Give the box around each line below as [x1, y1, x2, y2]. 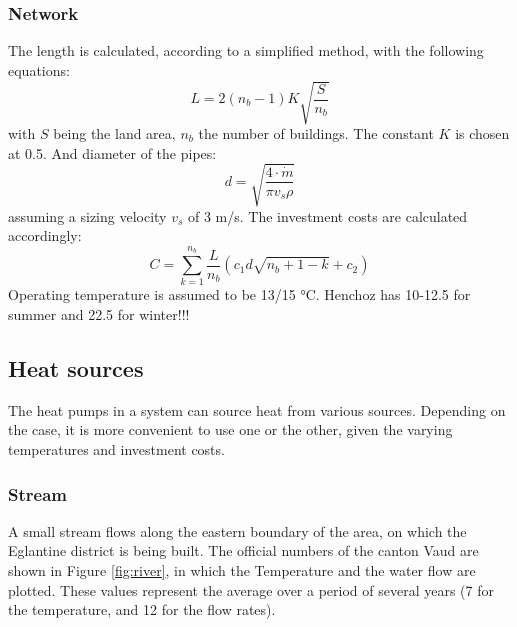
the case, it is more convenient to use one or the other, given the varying [8, 419, 453, 440]
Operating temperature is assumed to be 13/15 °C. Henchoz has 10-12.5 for [8, 284, 471, 305]
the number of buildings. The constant [198, 122, 434, 143]
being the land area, [53, 122, 176, 143]
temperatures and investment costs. [8, 438, 225, 459]
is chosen [455, 122, 510, 143]
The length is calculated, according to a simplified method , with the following [8, 40, 484, 61]
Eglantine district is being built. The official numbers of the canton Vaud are [8, 540, 479, 561]
